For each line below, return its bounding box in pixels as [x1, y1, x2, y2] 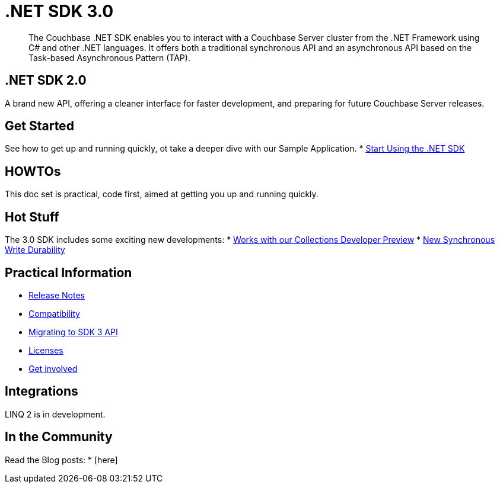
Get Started [5, 118, 74, 134]
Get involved [28, 363, 78, 374]
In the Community [5, 429, 113, 445]
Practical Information [5, 265, 132, 280]
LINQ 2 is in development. [5, 409, 106, 419]
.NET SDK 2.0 [5, 73, 87, 88]
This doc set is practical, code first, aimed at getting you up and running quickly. [5, 189, 319, 200]
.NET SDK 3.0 [5, 1, 114, 21]
